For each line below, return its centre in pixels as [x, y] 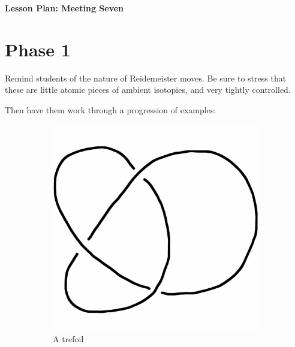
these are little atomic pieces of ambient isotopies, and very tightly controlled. [148, 90]
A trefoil [68, 339]
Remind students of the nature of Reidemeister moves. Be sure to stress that [146, 78]
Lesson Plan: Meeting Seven [64, 8]
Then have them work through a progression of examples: [111, 109]
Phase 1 [38, 49]
